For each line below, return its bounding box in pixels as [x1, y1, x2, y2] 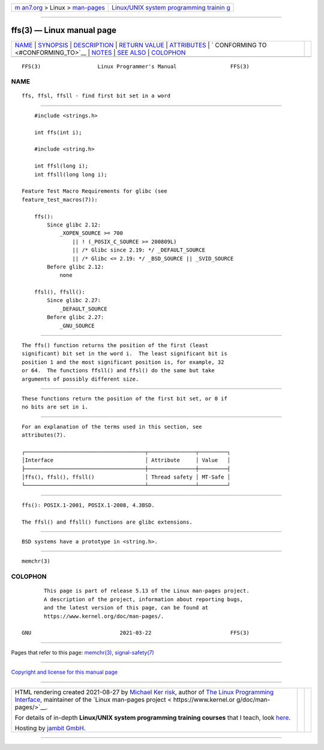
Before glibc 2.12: [47, 263, 104, 270]
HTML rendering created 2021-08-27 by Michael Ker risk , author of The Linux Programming [14, 688, 274, 696]
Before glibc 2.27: [47, 314, 104, 321]
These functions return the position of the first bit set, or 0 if [22, 395, 227, 402]
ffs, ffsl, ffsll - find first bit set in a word [22, 92, 171, 99]
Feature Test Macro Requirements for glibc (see [22, 188, 167, 195]
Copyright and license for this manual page [11, 668, 118, 676]
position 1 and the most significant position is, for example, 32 [22, 358, 224, 366]
